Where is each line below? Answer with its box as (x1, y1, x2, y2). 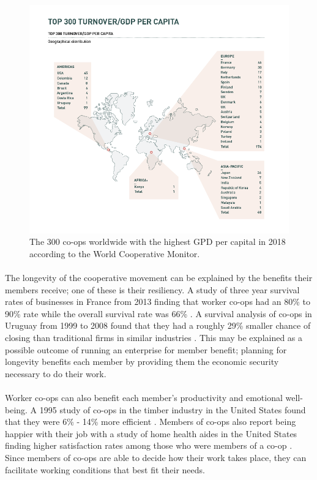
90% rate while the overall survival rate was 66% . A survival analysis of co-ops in (5, 307, 312, 320)
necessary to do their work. (5, 367, 106, 380)
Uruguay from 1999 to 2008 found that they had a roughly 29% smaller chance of (5, 319, 311, 332)
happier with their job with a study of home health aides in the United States (5, 427, 297, 440)
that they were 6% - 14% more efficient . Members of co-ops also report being (5, 415, 296, 428)
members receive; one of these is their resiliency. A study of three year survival (5, 283, 300, 296)
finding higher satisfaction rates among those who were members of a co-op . (5, 439, 293, 452)
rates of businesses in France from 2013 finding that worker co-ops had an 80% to (5, 295, 310, 308)
